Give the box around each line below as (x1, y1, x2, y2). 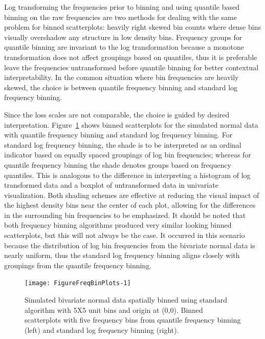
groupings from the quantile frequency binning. (4, 260, 152, 270)
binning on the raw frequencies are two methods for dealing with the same (4, 11, 237, 22)
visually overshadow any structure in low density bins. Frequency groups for (4, 31, 242, 42)
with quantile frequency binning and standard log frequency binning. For (4, 129, 233, 140)
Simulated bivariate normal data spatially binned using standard (25, 294, 227, 305)
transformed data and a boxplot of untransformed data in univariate (4, 180, 218, 190)
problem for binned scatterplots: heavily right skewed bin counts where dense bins (4, 22, 261, 32)
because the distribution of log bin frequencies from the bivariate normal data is (4, 240, 255, 250)
